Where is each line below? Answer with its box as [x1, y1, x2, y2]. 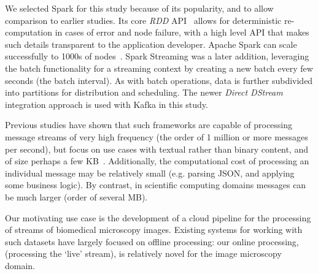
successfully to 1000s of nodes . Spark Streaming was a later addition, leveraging [5, 50, 309, 63]
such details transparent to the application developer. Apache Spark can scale [5, 37, 297, 50]
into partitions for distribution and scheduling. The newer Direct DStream [5, 86, 283, 99]
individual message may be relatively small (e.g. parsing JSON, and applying [5, 166, 295, 179]
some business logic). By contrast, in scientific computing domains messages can [5, 178, 306, 191]
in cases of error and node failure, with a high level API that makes [55, 26, 309, 39]
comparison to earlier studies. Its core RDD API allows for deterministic [5, 13, 282, 26]
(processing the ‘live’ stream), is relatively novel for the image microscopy [5, 247, 282, 260]
